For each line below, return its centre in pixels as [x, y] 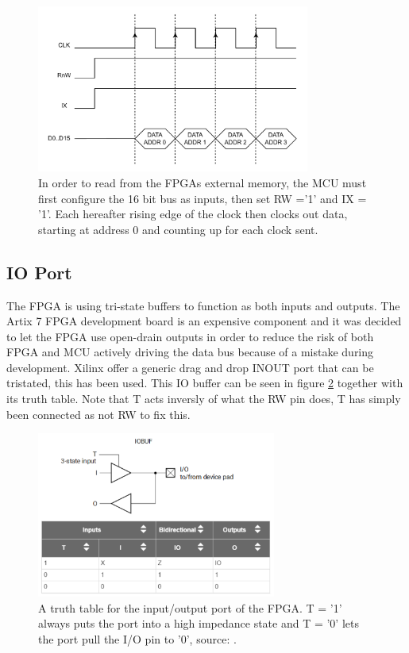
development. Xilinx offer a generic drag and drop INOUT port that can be [190, 367]
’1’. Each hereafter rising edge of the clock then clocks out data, [193, 214]
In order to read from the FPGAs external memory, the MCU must [203, 182]
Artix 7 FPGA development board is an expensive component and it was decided [204, 321]
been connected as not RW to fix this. [98, 414]
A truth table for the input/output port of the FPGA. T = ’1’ [190, 607]
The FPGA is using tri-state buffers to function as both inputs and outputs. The [203, 305]
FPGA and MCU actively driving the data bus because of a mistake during [190, 352]
